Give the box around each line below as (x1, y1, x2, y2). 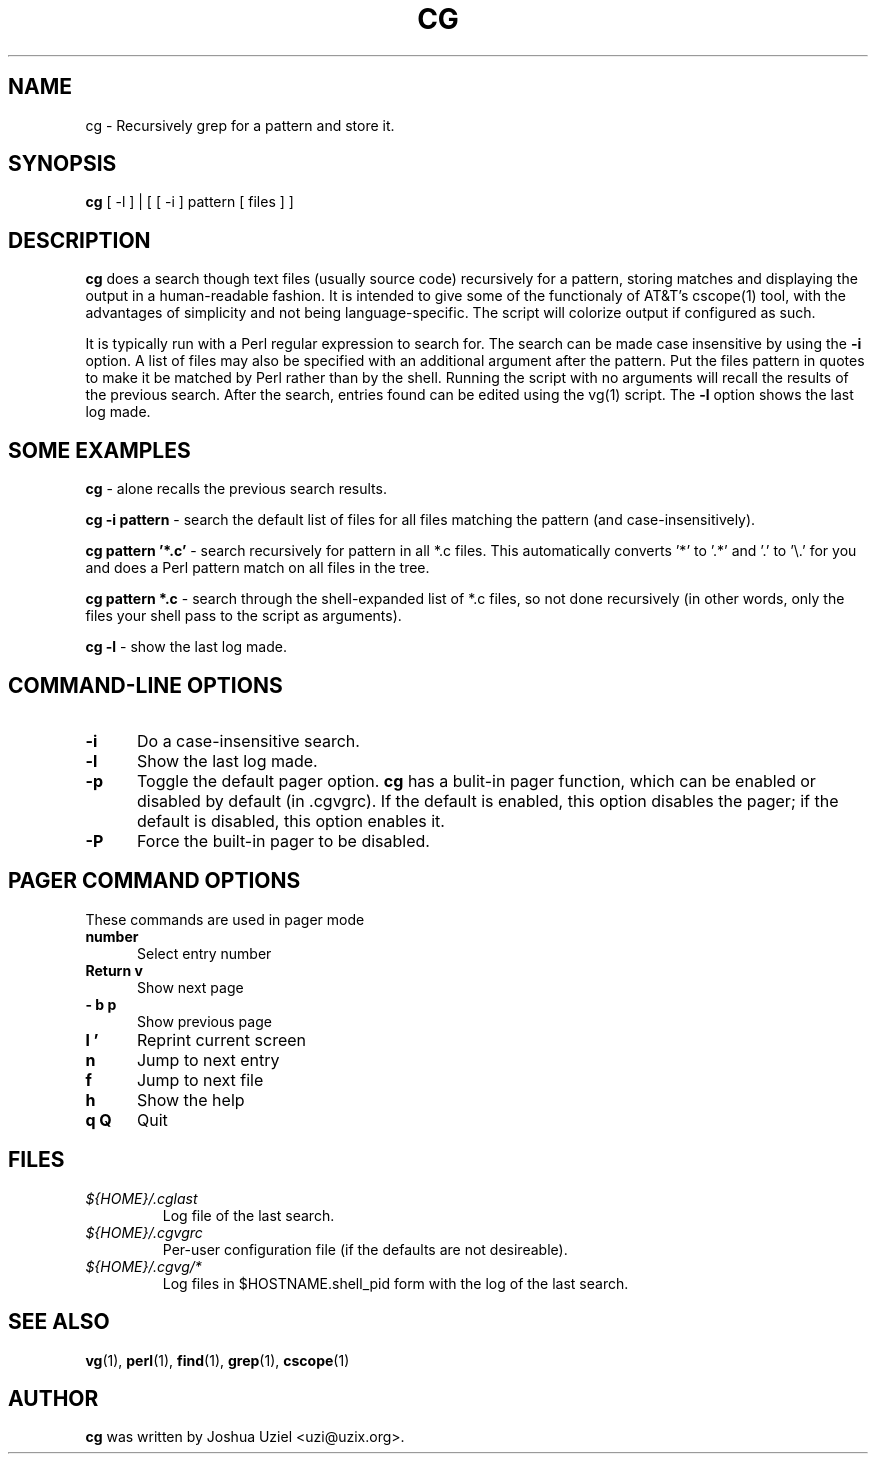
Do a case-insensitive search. (136, 730, 360, 751)
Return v (85, 961, 143, 979)
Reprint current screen (136, 1029, 306, 1050)
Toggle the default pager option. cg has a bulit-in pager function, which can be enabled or (136, 770, 816, 791)
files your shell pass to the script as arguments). (85, 607, 402, 625)
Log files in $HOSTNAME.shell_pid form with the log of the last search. (162, 1274, 629, 1292)
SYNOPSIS (8, 151, 117, 177)
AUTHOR (8, 1385, 99, 1411)
